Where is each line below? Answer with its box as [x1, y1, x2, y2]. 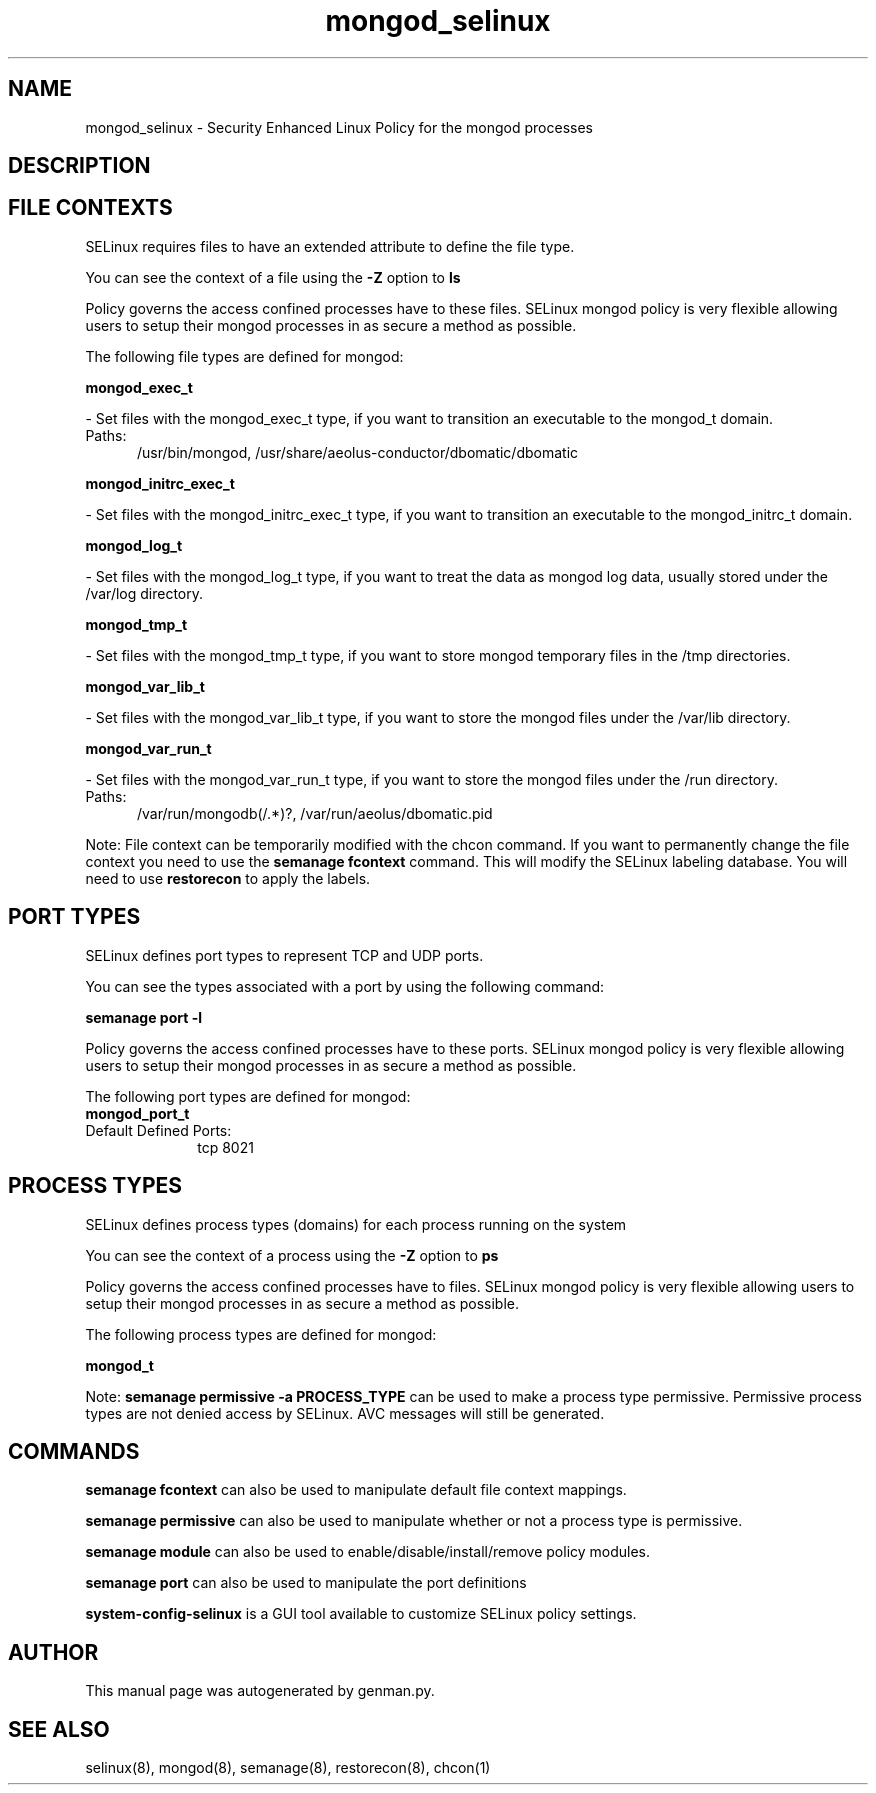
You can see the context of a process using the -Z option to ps [85, 1246, 499, 1264]
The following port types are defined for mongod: [85, 1087, 411, 1105]
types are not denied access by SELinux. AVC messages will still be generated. [85, 1404, 605, 1422]
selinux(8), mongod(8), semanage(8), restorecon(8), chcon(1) [85, 1759, 491, 1777]
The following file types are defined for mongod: [85, 347, 404, 365]
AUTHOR [8, 1639, 99, 1665]
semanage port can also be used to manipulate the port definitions [85, 1574, 527, 1592]
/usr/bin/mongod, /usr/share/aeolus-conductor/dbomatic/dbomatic [137, 443, 579, 461]
